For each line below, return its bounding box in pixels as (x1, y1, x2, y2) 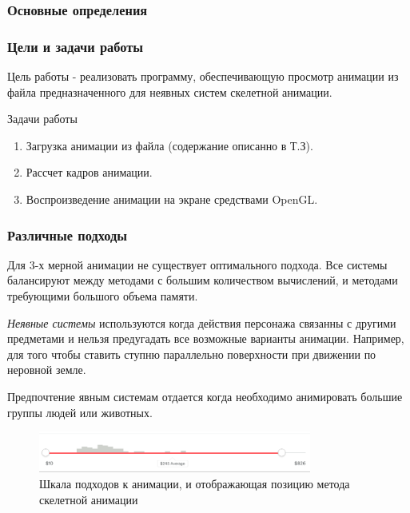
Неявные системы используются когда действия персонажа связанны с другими (7, 314, 396, 331)
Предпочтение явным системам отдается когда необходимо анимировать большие (7, 388, 403, 404)
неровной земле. (7, 361, 86, 378)
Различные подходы (7, 225, 128, 245)
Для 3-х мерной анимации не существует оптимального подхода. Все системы (7, 256, 388, 272)
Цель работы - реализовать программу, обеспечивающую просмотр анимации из (7, 68, 399, 85)
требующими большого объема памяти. (7, 288, 198, 304)
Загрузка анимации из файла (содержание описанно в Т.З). (26, 137, 313, 153)
